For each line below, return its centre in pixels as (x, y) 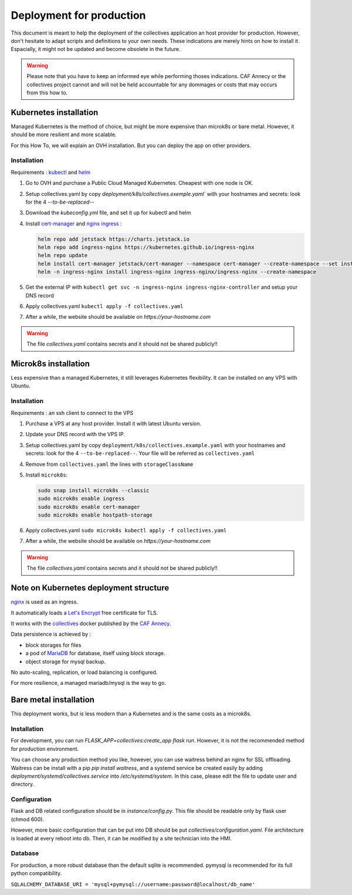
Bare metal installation (53, 700)
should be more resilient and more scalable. (64, 134)
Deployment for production (78, 15)
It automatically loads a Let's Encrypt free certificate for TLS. (84, 613)
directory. (23, 784)
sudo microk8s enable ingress (81, 499)
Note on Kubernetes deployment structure (90, 588)
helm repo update (63, 256)
